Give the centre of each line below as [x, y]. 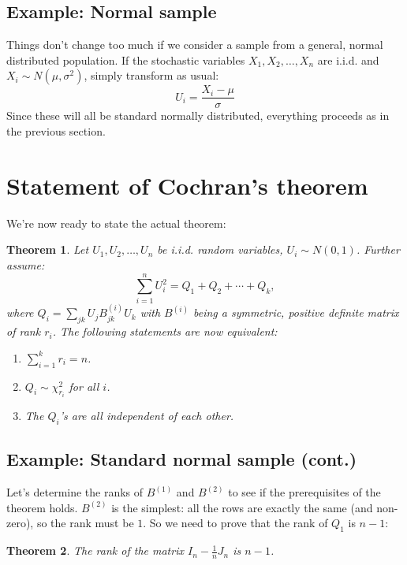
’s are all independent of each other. [147, 416]
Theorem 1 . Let [48, 249]
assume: [26, 264]
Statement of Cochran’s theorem [187, 185]
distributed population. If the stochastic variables [126, 59]
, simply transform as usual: [151, 75]
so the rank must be [85, 523]
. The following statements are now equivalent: [165, 331]
